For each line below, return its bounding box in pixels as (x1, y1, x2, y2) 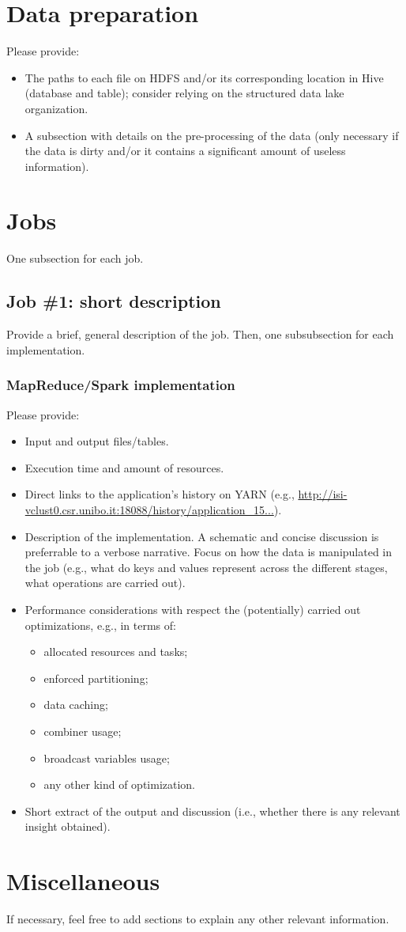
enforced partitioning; (43, 669, 148, 686)
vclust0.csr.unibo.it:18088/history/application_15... (24, 501, 274, 517)
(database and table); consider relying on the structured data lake (24, 85, 344, 101)
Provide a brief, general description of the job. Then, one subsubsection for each (6, 326, 394, 343)
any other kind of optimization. (43, 776, 196, 793)
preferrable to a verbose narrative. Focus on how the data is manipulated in (24, 544, 393, 560)
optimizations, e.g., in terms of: (24, 616, 176, 633)
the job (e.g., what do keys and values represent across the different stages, (24, 559, 388, 575)
